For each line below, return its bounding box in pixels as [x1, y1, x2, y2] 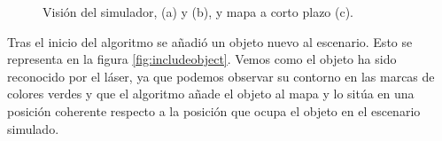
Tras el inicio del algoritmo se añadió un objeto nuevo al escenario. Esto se [7, 32, 413, 51]
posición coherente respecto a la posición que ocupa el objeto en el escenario [7, 101, 421, 120]
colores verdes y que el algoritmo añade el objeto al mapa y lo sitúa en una [7, 84, 415, 103]
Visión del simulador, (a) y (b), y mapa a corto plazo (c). [43, 3, 354, 20]
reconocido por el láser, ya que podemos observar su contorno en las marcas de [7, 67, 435, 85]
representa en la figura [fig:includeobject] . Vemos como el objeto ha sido [7, 50, 397, 68]
